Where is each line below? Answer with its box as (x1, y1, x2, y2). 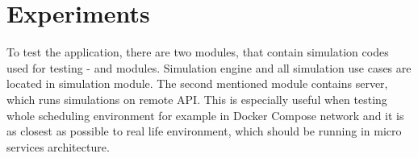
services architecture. (6, 138, 110, 155)
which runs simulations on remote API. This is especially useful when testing (6, 90, 387, 107)
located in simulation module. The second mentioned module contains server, (6, 75, 388, 92)
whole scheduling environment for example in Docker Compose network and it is (6, 106, 404, 123)
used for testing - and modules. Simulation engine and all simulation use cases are (6, 59, 412, 76)
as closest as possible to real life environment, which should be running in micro (6, 123, 402, 139)
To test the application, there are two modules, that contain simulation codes (6, 44, 389, 60)
